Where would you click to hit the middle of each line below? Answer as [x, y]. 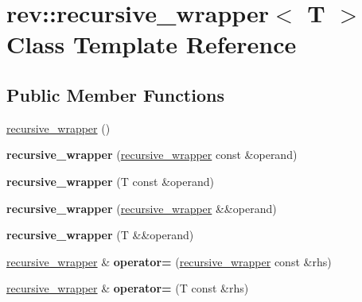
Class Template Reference [152, 44]
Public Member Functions [115, 94]
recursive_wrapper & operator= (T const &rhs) [128, 288]
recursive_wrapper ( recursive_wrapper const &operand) [152, 155]
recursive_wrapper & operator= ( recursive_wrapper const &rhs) [169, 261]
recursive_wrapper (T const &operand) [110, 181]
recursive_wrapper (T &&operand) [100, 235]
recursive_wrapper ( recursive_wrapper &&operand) [142, 208]
